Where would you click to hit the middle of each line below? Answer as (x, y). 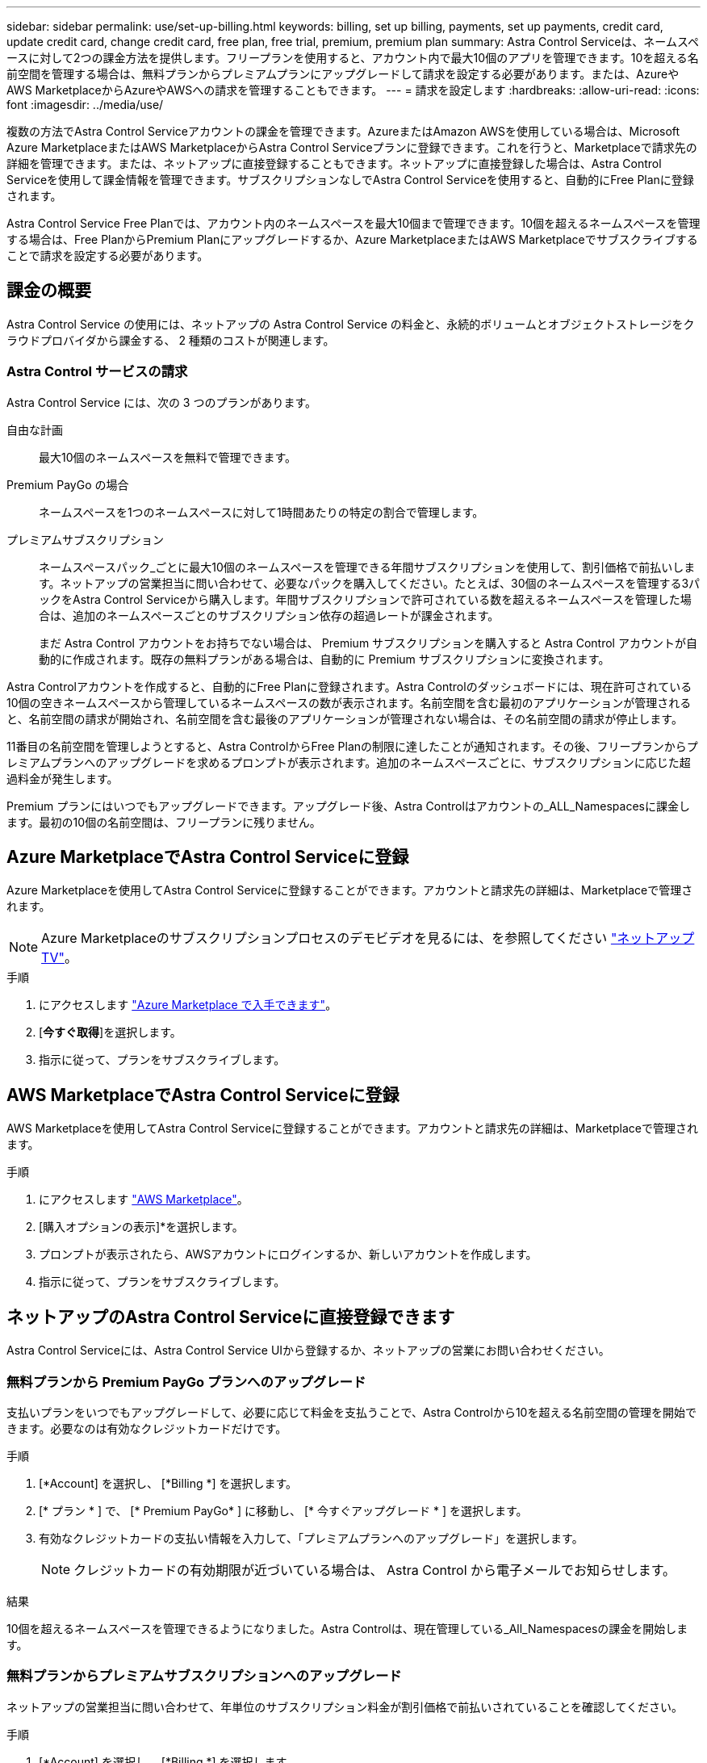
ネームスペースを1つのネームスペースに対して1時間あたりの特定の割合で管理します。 (261, 512)
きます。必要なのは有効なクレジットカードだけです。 (147, 1428)
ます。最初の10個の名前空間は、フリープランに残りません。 (164, 822)
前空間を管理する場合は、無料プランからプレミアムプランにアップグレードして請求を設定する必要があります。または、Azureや (343, 74)
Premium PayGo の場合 (68, 484)
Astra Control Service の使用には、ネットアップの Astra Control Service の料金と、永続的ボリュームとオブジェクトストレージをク (351, 324)
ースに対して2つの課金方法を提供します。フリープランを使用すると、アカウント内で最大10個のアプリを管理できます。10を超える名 (353, 58)
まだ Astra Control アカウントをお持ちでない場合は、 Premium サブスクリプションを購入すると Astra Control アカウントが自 (368, 643)
